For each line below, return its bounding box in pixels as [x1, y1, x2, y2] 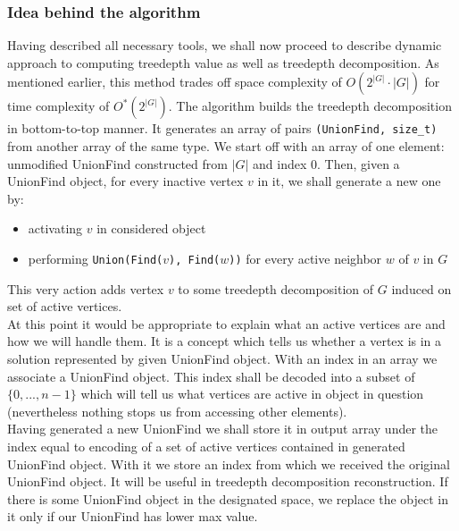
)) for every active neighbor [229, 249, 382, 268]
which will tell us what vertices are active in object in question [80, 384, 424, 403]
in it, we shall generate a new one [257, 172, 441, 190]
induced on [391, 279, 452, 298]
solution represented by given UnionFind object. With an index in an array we [7, 350, 438, 368]
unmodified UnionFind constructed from [7, 154, 228, 173]
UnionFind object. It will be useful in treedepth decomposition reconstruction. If [7, 472, 448, 491]
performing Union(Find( [28, 249, 163, 268]
